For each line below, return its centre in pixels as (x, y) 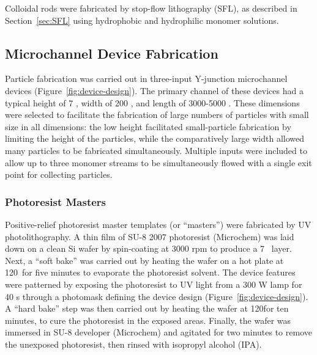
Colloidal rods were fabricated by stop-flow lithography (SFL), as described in (151, 8)
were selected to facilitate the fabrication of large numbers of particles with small (157, 115)
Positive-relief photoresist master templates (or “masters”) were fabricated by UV (158, 224)
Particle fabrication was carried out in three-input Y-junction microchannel (146, 79)
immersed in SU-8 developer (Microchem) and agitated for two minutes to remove (158, 332)
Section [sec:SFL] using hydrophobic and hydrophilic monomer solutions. (142, 20)
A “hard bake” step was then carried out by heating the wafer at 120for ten (147, 308)
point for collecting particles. (59, 174)
